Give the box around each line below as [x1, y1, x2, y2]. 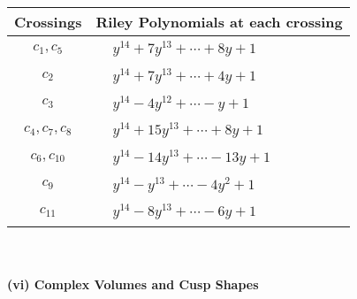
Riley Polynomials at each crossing [95, 11, 343, 32]
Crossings [14, 11, 82, 32]
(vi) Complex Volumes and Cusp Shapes [7, 274, 259, 293]
